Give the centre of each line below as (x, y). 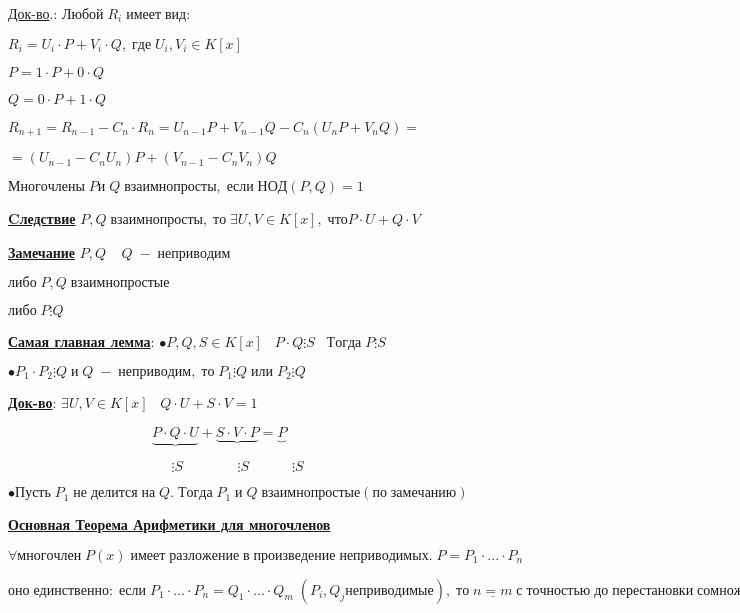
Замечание (42, 251)
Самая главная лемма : (81, 341)
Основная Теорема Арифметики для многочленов (169, 524)
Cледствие (42, 218)
